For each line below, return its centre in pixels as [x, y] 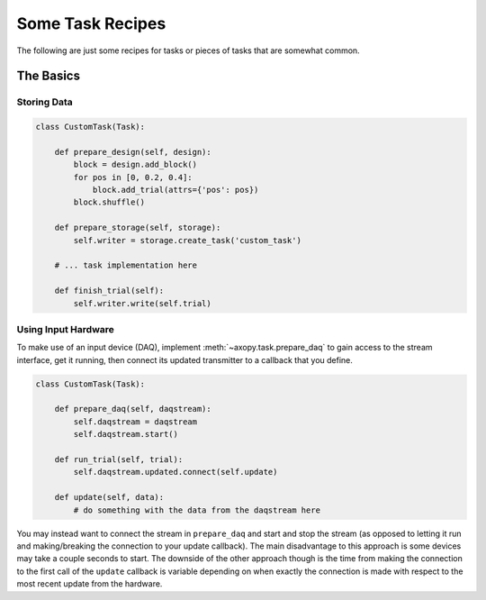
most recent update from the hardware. [90, 584]
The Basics [49, 76]
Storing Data [45, 102]
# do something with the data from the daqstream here [197, 510]
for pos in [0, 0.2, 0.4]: [133, 177]
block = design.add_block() [135, 165]
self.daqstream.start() [126, 434]
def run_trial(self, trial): [119, 460]
